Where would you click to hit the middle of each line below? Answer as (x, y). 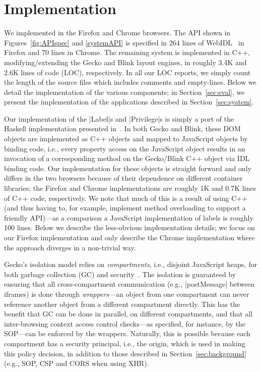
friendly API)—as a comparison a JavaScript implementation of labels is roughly (129, 217)
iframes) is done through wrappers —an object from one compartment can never (127, 294)
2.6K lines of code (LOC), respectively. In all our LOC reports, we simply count (127, 72)
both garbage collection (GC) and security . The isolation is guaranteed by (120, 274)
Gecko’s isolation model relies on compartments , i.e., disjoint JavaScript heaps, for (130, 264)
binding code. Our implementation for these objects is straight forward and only (128, 168)
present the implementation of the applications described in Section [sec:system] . (129, 102)
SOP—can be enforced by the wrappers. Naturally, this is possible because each (127, 333)
